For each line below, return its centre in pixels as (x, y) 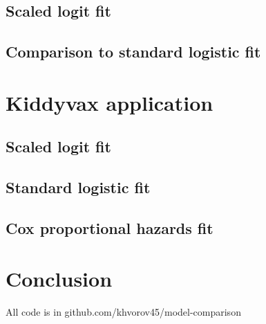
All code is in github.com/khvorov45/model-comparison (123, 312)
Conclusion (59, 279)
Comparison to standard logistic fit (133, 52)
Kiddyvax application (110, 102)
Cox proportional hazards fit (110, 227)
